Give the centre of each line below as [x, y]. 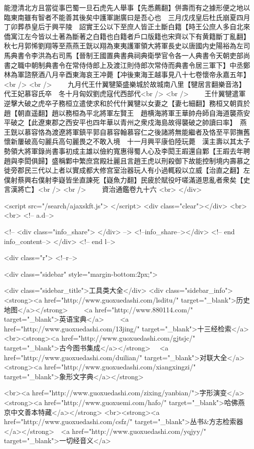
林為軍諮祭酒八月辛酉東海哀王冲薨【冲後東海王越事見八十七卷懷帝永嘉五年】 [127, 74]
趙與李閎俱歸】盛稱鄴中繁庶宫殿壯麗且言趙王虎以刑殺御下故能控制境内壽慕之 [127, 160]
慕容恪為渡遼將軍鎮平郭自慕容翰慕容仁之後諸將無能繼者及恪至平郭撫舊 [137, 132]
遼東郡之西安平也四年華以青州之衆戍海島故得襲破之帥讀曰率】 [135, 122]
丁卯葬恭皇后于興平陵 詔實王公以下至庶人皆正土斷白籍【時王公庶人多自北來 [127, 27]
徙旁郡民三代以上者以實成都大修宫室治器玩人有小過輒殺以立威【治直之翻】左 [127, 170]
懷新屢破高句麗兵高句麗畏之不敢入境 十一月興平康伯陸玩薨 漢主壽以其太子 [127, 141]
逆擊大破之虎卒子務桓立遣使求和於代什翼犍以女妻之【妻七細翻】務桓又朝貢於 [127, 103]
